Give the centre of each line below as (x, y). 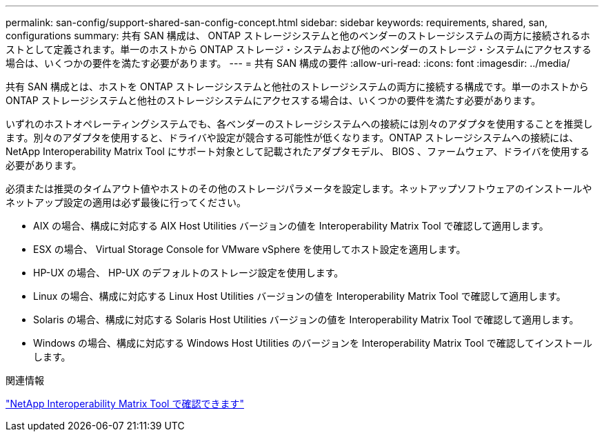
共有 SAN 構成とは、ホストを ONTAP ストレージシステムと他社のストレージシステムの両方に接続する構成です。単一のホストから (297, 87)
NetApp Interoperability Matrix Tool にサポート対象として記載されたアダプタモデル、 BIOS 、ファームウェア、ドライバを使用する (298, 151)
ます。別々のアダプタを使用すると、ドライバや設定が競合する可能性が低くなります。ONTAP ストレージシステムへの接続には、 (292, 138)
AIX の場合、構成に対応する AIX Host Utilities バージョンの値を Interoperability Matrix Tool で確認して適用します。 (291, 226)
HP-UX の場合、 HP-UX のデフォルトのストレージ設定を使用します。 (189, 273)
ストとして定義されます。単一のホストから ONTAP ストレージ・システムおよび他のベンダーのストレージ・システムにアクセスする (299, 49)
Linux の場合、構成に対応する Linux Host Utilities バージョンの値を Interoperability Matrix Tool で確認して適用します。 (300, 296)
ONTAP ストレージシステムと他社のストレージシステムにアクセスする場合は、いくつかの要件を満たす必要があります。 (273, 100)
